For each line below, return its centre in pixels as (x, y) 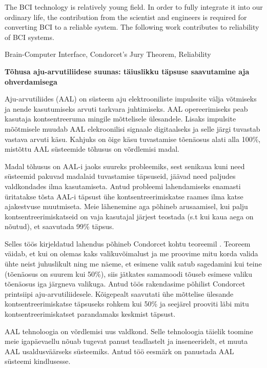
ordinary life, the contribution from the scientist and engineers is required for (126, 17)
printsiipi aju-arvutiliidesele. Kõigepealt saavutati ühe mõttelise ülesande (119, 293)
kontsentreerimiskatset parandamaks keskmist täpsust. (90, 314)
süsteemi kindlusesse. (38, 361)
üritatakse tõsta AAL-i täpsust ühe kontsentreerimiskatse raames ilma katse (124, 196)
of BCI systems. (29, 37)
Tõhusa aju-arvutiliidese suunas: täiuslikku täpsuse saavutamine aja (127, 71)
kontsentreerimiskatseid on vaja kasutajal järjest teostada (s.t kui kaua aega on (129, 216)
